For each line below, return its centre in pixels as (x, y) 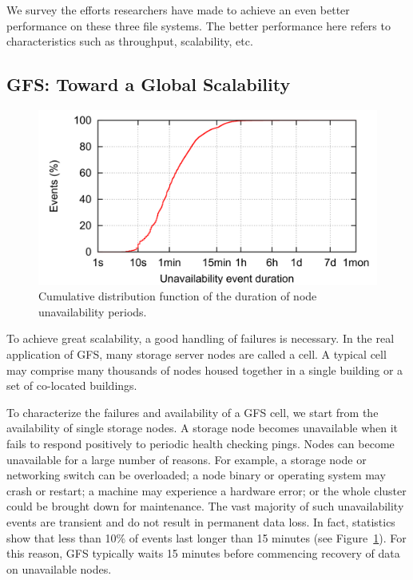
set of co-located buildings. (72, 385)
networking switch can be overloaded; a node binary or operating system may (196, 475)
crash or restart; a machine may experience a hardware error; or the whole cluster (206, 490)
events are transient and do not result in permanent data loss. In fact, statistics (201, 521)
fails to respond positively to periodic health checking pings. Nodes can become (201, 443)
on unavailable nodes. (59, 568)
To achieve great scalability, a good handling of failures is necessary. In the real (201, 338)
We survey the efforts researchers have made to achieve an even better (178, 10)
